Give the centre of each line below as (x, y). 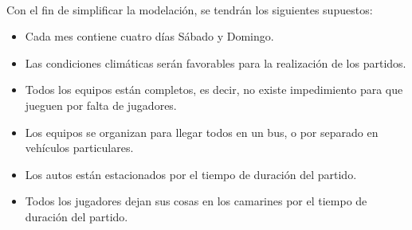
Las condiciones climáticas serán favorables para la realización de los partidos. (216, 62)
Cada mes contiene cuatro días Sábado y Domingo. (149, 36)
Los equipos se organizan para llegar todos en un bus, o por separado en (202, 132)
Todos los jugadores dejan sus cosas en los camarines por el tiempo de (196, 201)
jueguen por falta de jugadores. (101, 105)
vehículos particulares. (79, 148)
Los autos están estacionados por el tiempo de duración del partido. (191, 174)
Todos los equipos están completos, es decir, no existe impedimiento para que (214, 90)
